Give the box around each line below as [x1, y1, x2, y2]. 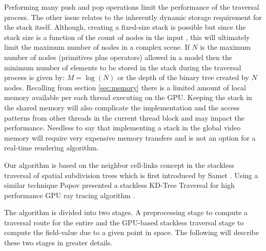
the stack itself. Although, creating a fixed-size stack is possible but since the [4, 22, 246, 32]
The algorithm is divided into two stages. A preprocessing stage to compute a [4, 207, 248, 218]
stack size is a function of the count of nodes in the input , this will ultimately [4, 31, 250, 42]
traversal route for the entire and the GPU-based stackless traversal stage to [4, 217, 244, 227]
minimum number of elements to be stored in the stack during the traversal [4, 62, 241, 72]
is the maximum [200, 42, 251, 52]
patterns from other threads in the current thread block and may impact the [4, 112, 245, 123]
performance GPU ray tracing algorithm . [4, 189, 135, 200]
